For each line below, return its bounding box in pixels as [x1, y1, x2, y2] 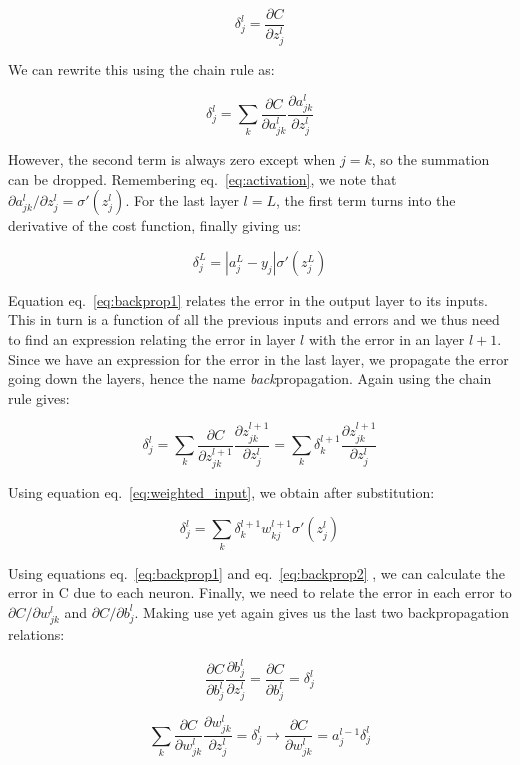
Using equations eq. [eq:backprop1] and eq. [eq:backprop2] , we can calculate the [8, 562, 505, 583]
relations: [8, 624, 65, 645]
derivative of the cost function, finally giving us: [8, 215, 302, 236]
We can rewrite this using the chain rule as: [8, 59, 275, 80]
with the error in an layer [308, 329, 465, 350]
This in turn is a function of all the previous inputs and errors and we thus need [8, 309, 500, 330]
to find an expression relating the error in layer [8, 329, 296, 350]
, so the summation [371, 149, 490, 170]
